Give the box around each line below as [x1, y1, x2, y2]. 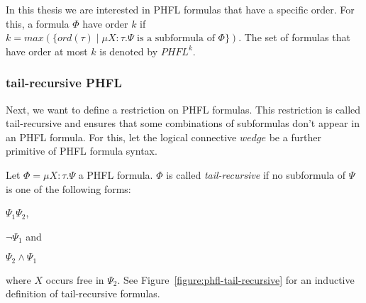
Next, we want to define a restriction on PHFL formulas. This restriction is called [6, 101, 361, 116]
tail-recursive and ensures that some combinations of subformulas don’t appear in [6, 116, 360, 131]
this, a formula [6, 16, 70, 31]
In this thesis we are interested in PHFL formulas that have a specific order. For [6, 2, 355, 16]
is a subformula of [137, 33, 215, 44]
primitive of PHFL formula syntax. [6, 143, 157, 158]
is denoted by [99, 43, 158, 58]
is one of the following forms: [6, 181, 131, 196]
